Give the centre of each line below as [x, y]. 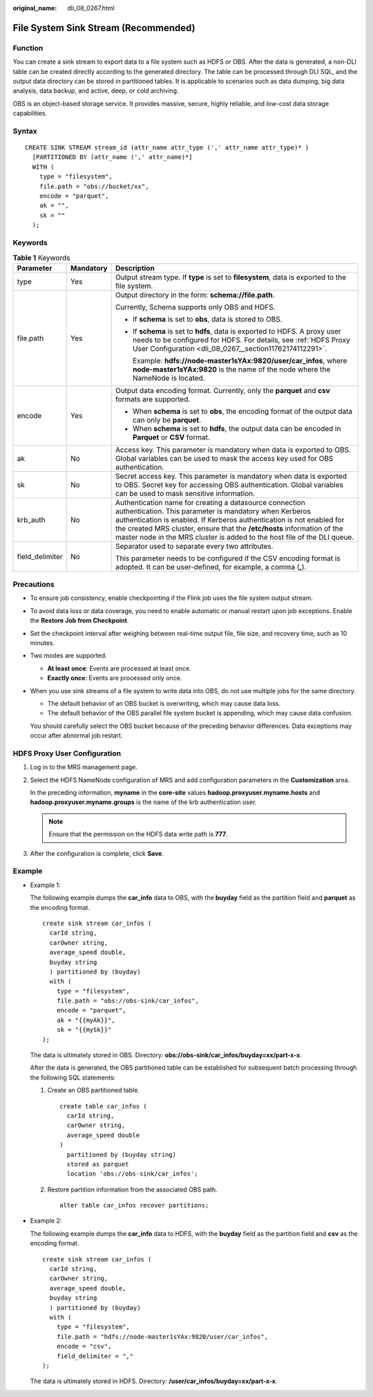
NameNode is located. [169, 378]
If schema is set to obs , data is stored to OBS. [207, 319]
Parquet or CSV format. [171, 437]
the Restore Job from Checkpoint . [79, 621]
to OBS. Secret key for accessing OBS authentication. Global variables [229, 484]
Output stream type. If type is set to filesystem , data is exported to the [231, 277]
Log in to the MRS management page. [84, 767]
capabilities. [30, 113]
